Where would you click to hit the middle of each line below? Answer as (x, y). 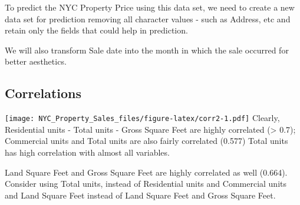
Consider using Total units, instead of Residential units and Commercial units (146, 184)
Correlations (43, 93)
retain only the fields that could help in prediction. (96, 30)
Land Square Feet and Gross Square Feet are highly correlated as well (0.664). (146, 172)
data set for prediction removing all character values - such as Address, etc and (148, 19)
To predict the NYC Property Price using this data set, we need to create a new (150, 7)
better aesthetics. (36, 61)
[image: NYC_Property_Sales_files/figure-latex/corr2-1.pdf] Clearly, (142, 118)
